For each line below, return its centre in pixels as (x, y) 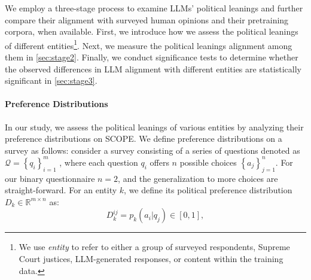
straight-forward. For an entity (61, 190)
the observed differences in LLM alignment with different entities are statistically (153, 69)
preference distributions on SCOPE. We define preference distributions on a (144, 139)
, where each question (99, 162)
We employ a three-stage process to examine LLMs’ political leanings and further (154, 8)
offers (159, 162)
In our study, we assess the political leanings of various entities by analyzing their (154, 127)
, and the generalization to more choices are (198, 178)
